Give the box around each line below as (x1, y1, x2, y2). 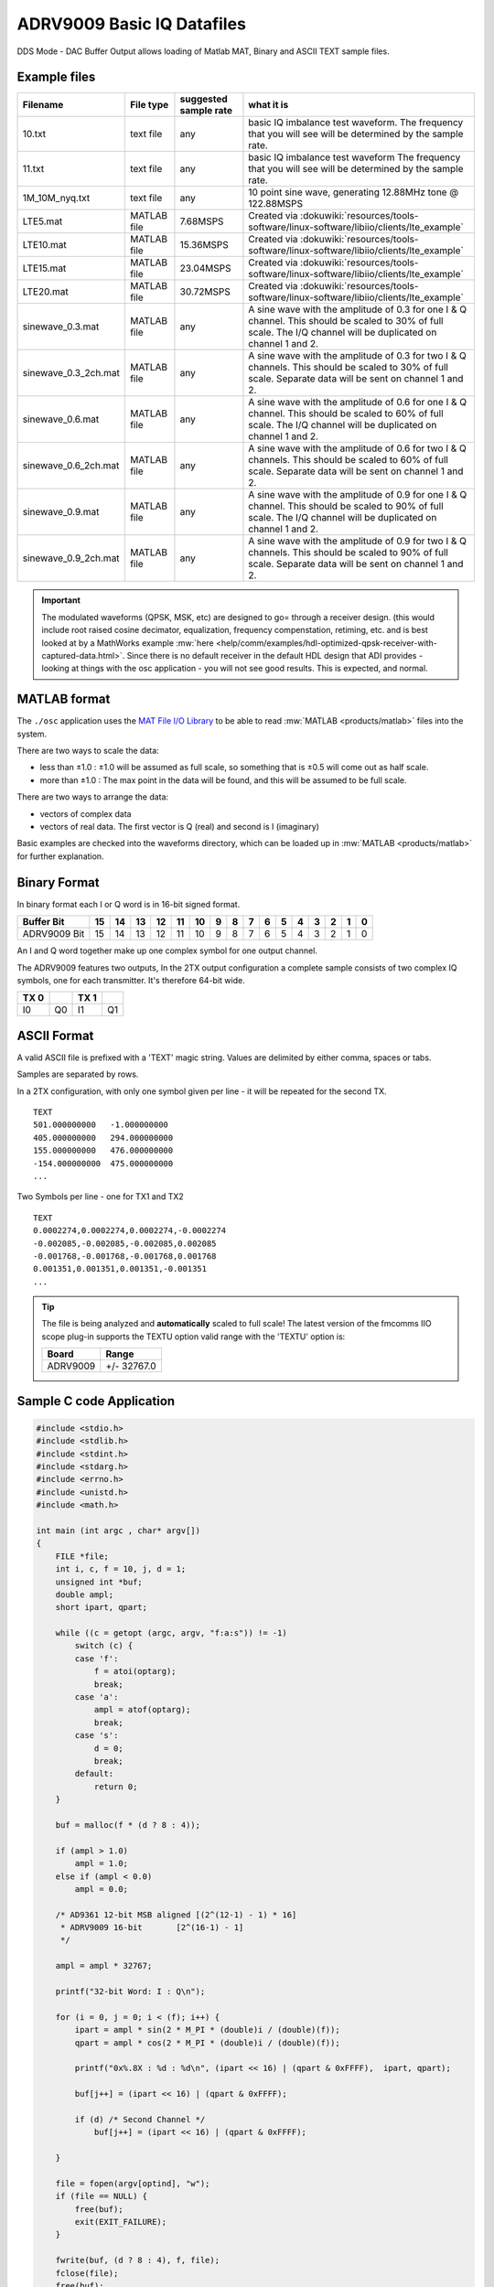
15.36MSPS (179, 239, 229, 252)
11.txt (22, 163, 45, 176)
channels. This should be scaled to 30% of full (248, 361, 448, 374)
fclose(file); (55, 2268, 119, 2278)
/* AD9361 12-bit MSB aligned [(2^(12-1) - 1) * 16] (55, 1909, 297, 1920)
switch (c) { (74, 1640, 134, 1651)
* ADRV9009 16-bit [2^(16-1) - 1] (59, 1922, 244, 1933)
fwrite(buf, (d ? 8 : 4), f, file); (55, 2255, 220, 2266)
